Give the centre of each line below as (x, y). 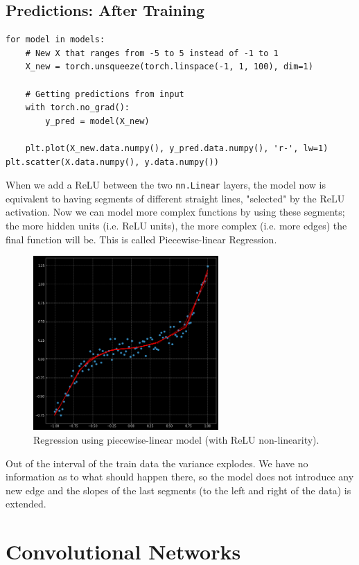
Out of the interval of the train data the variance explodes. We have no (157, 463)
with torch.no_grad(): (77, 108)
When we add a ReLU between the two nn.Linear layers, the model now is (166, 185)
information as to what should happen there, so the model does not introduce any (180, 477)
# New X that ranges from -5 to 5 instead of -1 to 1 (152, 53)
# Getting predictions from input (105, 94)
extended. (26, 504)
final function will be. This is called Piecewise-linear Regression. (141, 239)
